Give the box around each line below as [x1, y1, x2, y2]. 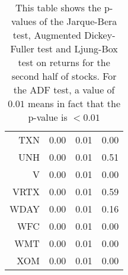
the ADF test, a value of [13, 83, 115, 96]
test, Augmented [12, 28, 81, 42]
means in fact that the [27, 96, 121, 110]
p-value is [28, 110, 68, 124]
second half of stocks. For [11, 69, 117, 83]
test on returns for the [18, 55, 110, 69]
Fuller [10, 42, 34, 55]
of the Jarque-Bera [39, 14, 117, 28]
